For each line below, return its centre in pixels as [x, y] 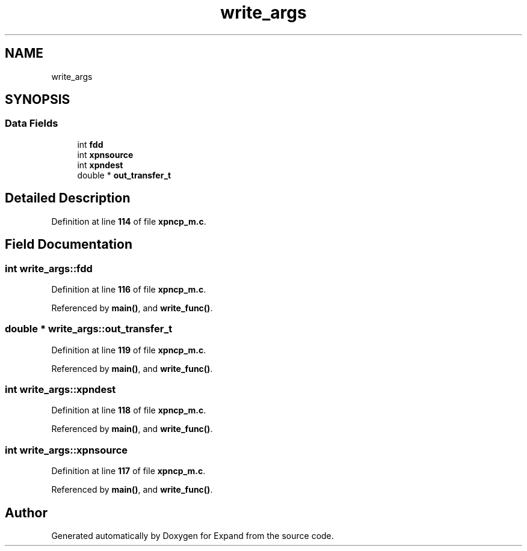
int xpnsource [105, 154]
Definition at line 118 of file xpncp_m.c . [129, 410]
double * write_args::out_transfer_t [89, 329]
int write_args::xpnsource [66, 450]
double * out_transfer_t [124, 175]
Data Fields [32, 123]
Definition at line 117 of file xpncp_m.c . [128, 471]
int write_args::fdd [49, 268]
